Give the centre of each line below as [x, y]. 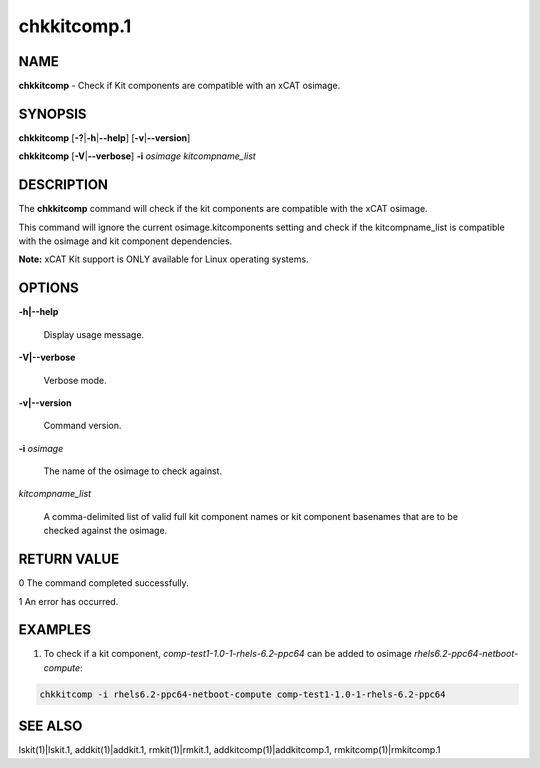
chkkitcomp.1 [75, 26]
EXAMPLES [55, 630]
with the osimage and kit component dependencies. [125, 241]
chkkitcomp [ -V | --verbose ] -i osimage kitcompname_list [137, 156]
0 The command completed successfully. [103, 583]
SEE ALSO [50, 726]
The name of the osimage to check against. [133, 471]
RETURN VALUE [69, 559]
